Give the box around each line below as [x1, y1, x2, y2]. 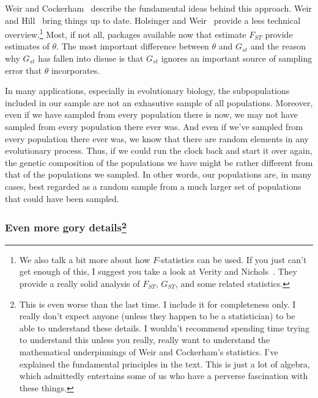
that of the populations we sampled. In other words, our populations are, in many [5, 168, 312, 181]
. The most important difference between [56, 40, 209, 52]
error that [5, 63, 42, 76]
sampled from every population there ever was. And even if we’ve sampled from [5, 120, 303, 132]
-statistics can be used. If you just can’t [158, 253, 307, 266]
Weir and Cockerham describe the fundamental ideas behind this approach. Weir [5, 2, 312, 14]
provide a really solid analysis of [19, 277, 140, 290]
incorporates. [51, 63, 100, 76]
